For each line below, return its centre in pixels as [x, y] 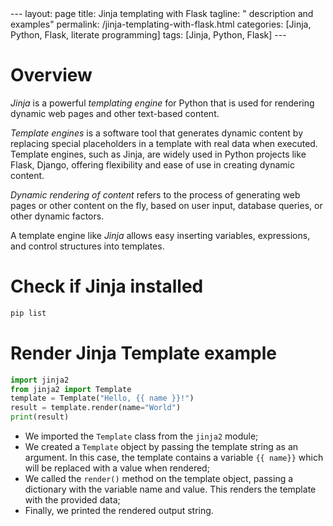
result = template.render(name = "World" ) [96, 408]
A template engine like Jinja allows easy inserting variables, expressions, [160, 235]
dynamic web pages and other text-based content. [115, 113]
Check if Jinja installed [107, 286]
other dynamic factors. [57, 216]
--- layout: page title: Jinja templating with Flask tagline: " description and [162, 13]
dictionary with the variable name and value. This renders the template [170, 489]
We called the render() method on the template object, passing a [159, 479]
